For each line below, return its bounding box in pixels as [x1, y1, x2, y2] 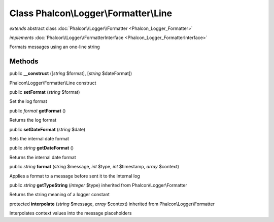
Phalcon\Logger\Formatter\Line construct [9, 80, 96, 86]
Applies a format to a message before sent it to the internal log [9, 173, 141, 179]
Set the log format [9, 98, 48, 104]
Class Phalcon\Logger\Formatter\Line [9, 8, 173, 19]
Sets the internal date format [9, 135, 70, 141]
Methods [9, 57, 39, 66]
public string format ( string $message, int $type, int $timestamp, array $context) [9, 164, 180, 170]
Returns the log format [9, 117, 57, 123]
